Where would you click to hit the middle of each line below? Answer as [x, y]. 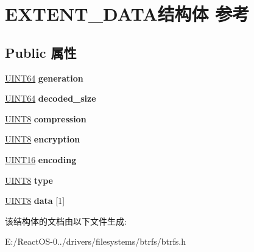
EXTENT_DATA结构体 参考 [127, 14]
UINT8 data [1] [35, 201]
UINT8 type [29, 180]
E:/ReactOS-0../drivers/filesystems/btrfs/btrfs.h [95, 241]
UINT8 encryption [43, 139]
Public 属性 [41, 52]
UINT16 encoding [41, 159]
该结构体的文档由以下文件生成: [66, 221]
